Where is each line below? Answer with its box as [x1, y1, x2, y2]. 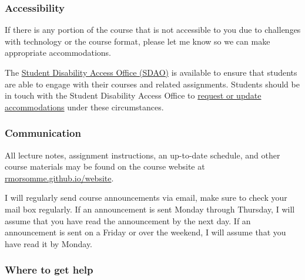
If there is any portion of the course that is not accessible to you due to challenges [5, 23, 301, 36]
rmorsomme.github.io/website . [5, 171, 114, 184]
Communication [5, 126, 81, 140]
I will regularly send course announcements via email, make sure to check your [5, 191, 287, 204]
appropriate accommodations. [5, 46, 112, 59]
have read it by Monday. [5, 237, 93, 249]
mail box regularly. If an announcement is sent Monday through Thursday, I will [5, 203, 295, 215]
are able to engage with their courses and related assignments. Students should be [5, 77, 300, 90]
